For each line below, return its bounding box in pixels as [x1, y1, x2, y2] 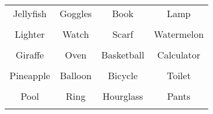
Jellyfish [12, 6, 47, 20]
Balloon [60, 69, 92, 82]
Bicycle [108, 69, 138, 82]
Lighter [15, 27, 45, 41]
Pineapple [9, 69, 50, 82]
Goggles [59, 6, 92, 20]
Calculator [157, 48, 201, 61]
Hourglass [102, 89, 143, 103]
